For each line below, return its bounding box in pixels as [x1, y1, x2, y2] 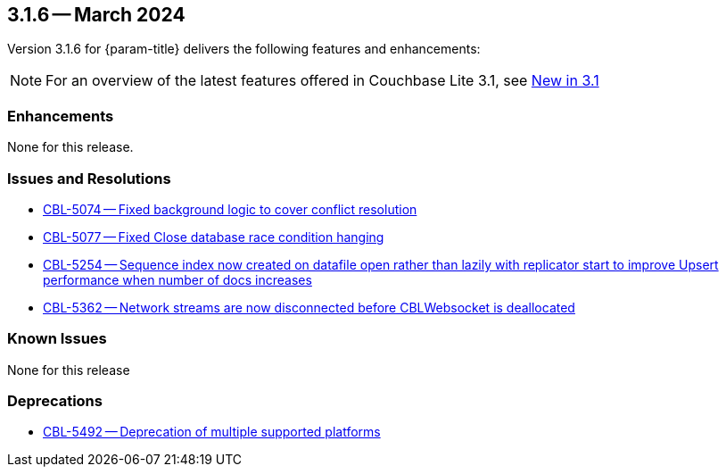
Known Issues [7, 329, 107, 348]
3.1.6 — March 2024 [7, 4, 186, 26]
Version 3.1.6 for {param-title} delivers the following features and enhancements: [7, 41, 481, 57]
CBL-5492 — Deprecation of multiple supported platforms [43, 424, 381, 440]
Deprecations [7, 392, 103, 411]
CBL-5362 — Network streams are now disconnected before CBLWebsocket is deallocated [43, 299, 575, 315]
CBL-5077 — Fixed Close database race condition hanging [43, 229, 384, 245]
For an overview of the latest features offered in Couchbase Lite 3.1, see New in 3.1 [45, 71, 599, 90]
